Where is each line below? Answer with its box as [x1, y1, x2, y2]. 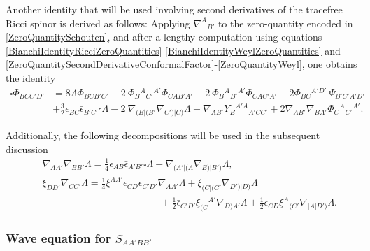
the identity [6, 70, 56, 85]
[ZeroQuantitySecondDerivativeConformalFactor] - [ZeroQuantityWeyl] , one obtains [6, 57, 357, 71]
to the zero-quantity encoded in [218, 15, 353, 30]
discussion [6, 141, 48, 156]
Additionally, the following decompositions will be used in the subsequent [6, 128, 320, 143]
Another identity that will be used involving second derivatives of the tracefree [6, 2, 343, 16]
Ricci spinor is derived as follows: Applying [6, 15, 190, 30]
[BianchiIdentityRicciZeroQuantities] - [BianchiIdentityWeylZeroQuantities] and [6, 43, 341, 57]
